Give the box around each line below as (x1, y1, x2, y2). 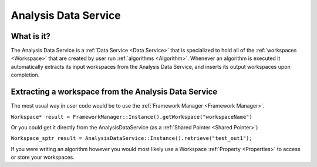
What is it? (11, 31, 51, 41)
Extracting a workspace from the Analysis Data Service (11, 87, 218, 97)
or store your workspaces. (11, 153, 75, 161)
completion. (11, 71, 40, 79)
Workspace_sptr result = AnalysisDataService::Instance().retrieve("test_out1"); (11, 135, 252, 142)
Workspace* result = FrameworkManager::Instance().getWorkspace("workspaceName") (11, 113, 252, 120)
